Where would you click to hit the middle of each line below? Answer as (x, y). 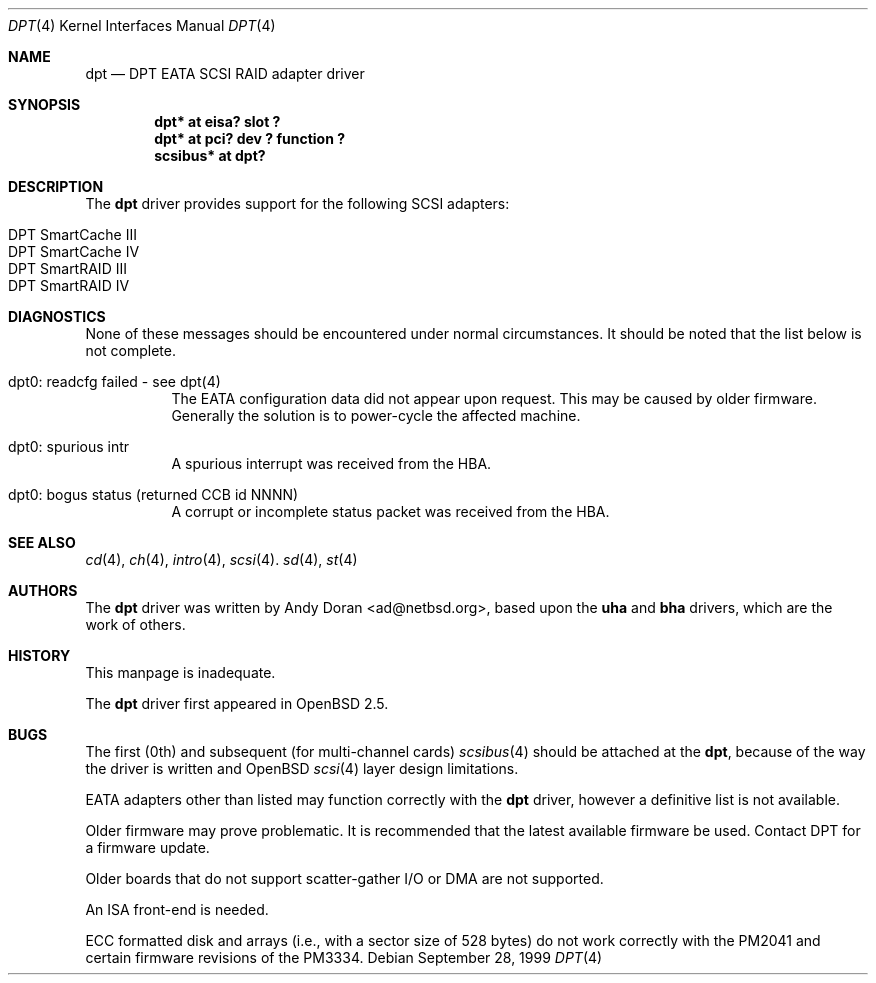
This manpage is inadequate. (180, 672)
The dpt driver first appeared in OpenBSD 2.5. (237, 703)
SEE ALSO (42, 542)
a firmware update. (147, 847)
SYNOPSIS (44, 104)
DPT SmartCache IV (74, 251)
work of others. (135, 624)
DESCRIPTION (56, 186)
